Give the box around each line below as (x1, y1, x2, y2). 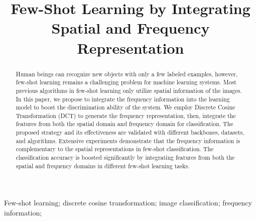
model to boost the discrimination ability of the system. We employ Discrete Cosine (16, 103, 235, 112)
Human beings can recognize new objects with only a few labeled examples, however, (16, 69, 238, 78)
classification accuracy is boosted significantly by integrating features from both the (16, 153, 235, 162)
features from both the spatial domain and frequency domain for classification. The (16, 120, 233, 128)
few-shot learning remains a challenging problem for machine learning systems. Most (16, 78, 236, 86)
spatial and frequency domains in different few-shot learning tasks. (16, 161, 190, 170)
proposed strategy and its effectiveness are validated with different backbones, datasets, (16, 128, 244, 137)
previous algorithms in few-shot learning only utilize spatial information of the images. (16, 86, 242, 94)
